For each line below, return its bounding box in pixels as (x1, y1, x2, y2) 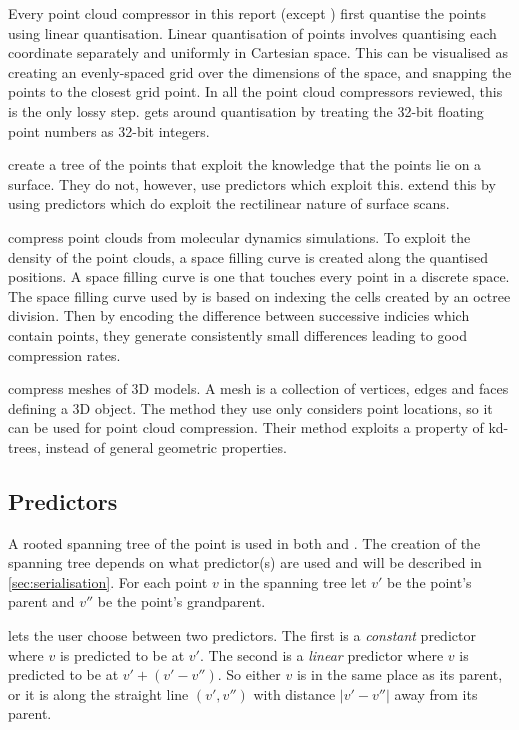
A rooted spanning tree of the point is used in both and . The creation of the (8, 532, 481, 553)
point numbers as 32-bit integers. (8, 120, 210, 141)
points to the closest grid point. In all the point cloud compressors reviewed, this (8, 81, 503, 102)
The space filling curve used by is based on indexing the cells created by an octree (8, 285, 511, 306)
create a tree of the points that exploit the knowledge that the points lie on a (8, 154, 482, 175)
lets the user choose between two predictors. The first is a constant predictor (8, 625, 476, 646)
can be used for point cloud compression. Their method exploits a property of (8, 417, 484, 438)
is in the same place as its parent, (296, 664, 503, 685)
